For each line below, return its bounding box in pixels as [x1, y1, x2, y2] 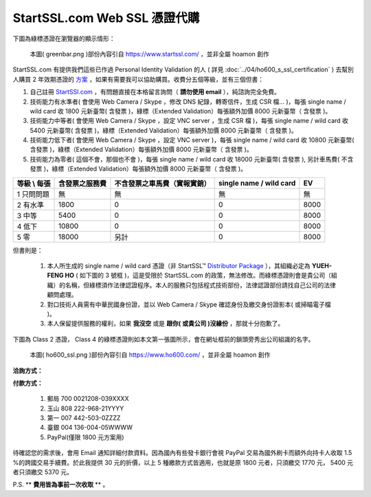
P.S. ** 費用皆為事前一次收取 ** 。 [12, 481, 109, 489]
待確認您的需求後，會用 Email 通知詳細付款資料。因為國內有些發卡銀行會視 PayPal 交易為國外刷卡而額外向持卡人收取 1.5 [12, 449, 352, 457]
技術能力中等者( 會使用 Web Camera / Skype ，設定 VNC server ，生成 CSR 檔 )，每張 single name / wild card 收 [30, 117, 348, 125]
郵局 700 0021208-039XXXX [47, 395, 129, 403]
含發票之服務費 [58, 179, 107, 188]
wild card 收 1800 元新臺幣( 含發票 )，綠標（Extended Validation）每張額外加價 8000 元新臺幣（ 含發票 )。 [30, 107, 332, 115]
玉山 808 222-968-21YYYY [47, 404, 124, 412]
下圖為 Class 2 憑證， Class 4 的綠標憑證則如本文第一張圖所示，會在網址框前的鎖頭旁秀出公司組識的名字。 [12, 335, 315, 343]
